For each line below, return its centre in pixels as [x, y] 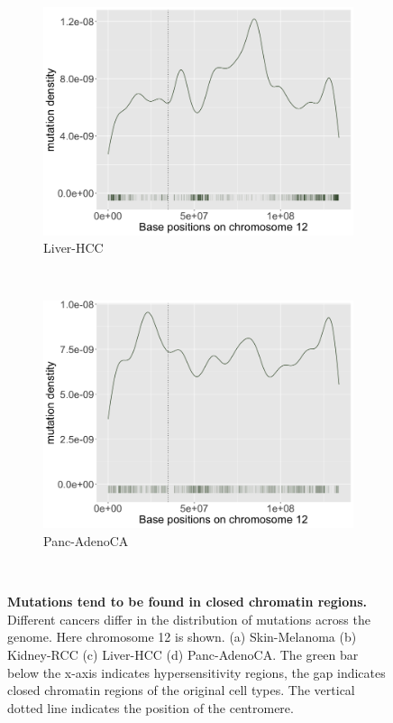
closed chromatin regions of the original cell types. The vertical [181, 690]
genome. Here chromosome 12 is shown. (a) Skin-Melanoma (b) [182, 637]
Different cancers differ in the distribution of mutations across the [189, 619]
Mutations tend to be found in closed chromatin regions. [187, 602]
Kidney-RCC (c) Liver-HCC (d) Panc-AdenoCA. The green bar [183, 654]
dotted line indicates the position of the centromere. [151, 707]
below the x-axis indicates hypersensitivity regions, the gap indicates [196, 672]
